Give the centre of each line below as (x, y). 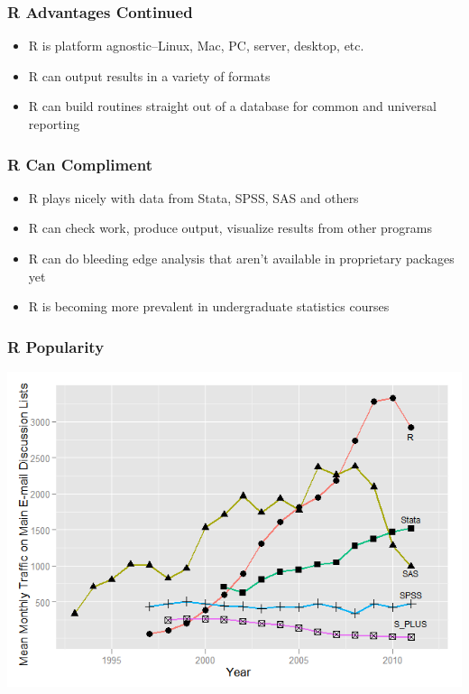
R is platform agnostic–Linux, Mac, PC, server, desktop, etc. (196, 46)
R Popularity (56, 346)
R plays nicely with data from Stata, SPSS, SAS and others (193, 197)
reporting (54, 124)
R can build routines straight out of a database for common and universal (232, 106)
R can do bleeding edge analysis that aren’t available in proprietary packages (241, 258)
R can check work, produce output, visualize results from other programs (230, 228)
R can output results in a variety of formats (149, 75)
